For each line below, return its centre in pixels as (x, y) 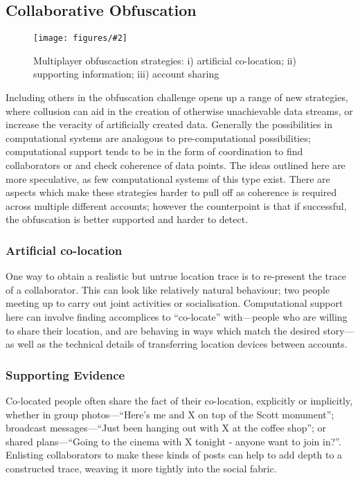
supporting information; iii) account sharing (126, 74)
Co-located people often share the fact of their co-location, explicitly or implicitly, (179, 400)
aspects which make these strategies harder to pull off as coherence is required (171, 192)
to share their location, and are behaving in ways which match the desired (163, 330)
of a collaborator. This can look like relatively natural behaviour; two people (168, 289)
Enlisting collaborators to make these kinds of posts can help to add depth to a (174, 455)
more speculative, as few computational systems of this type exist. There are (168, 178)
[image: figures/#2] (81, 38)
